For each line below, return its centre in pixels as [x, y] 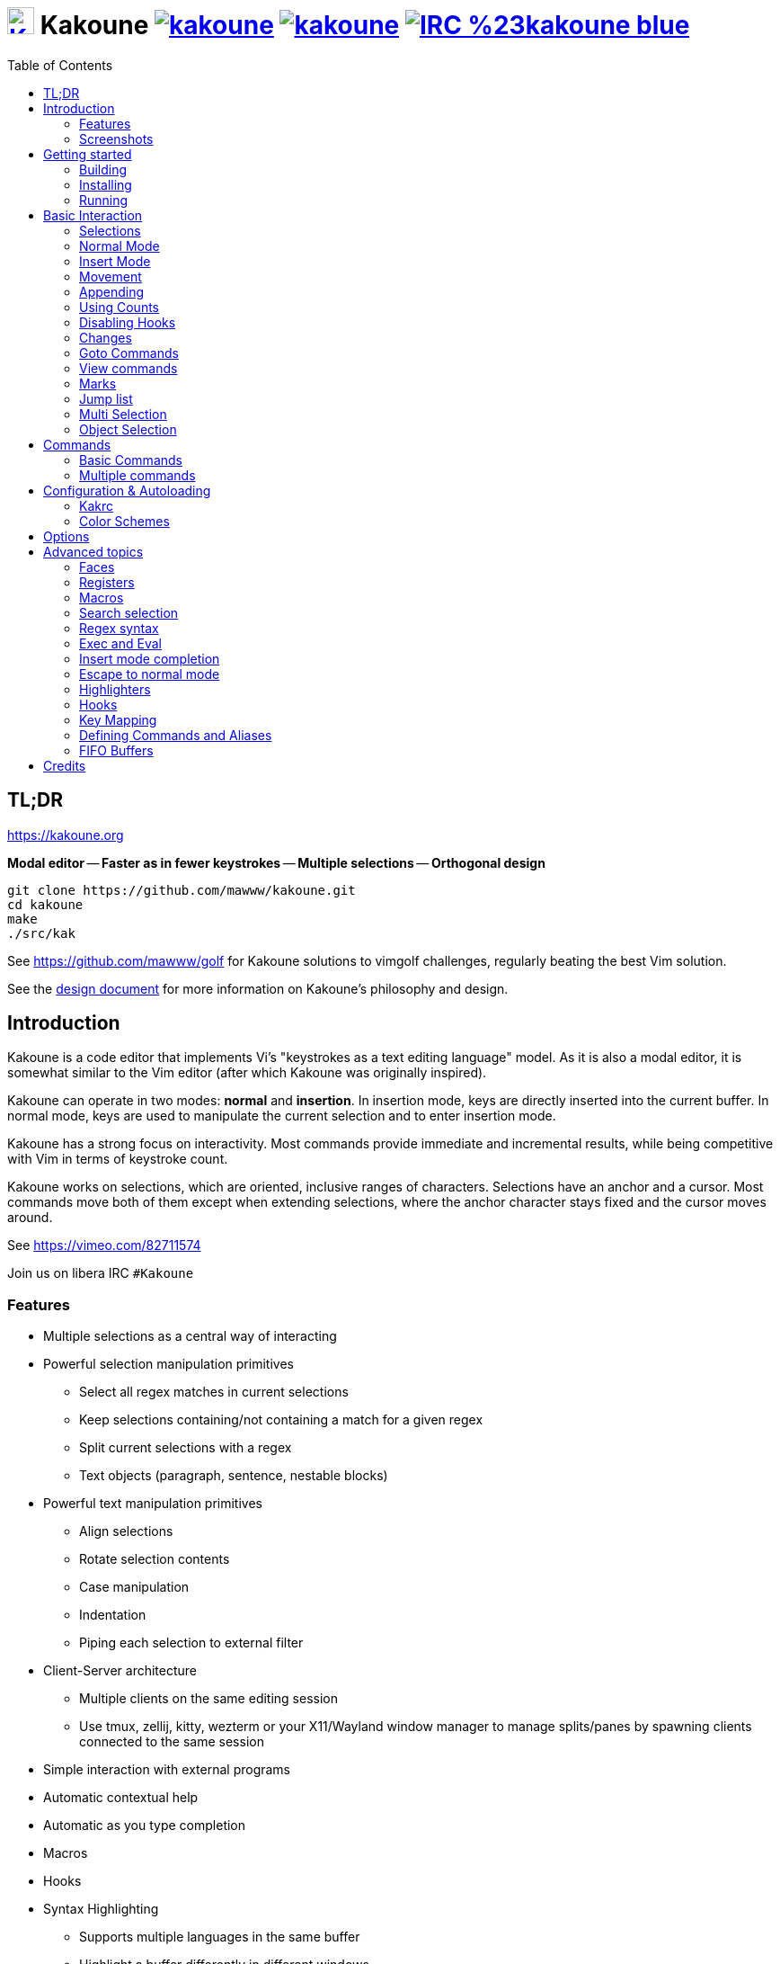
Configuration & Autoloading [127, 490]
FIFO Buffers [116, 750]
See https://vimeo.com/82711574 [104, 1245]
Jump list [106, 398]
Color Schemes [124, 521]
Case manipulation [134, 1587]
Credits [65, 765]
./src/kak [41, 933]
